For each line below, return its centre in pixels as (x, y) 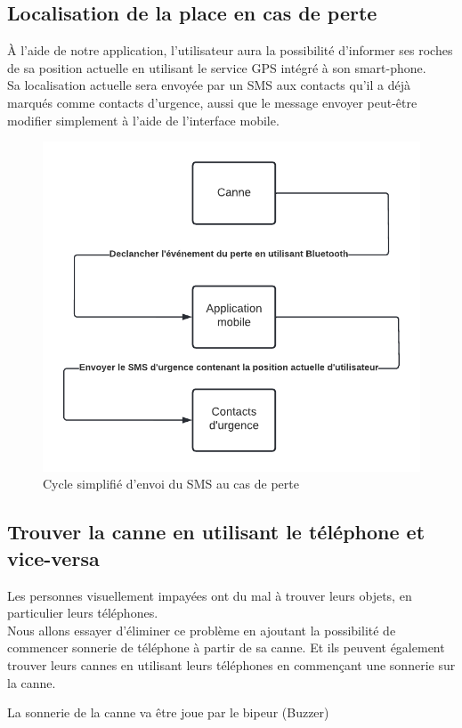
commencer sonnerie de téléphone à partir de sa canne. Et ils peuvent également (226, 647)
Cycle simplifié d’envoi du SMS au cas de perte (171, 484)
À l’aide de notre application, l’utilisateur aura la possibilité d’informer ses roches (230, 50)
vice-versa (53, 558)
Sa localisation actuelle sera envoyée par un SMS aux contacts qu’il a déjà (209, 85)
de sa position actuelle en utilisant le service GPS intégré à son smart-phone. (217, 67)
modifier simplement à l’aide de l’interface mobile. (143, 120)
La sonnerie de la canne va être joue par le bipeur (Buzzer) (168, 712)
